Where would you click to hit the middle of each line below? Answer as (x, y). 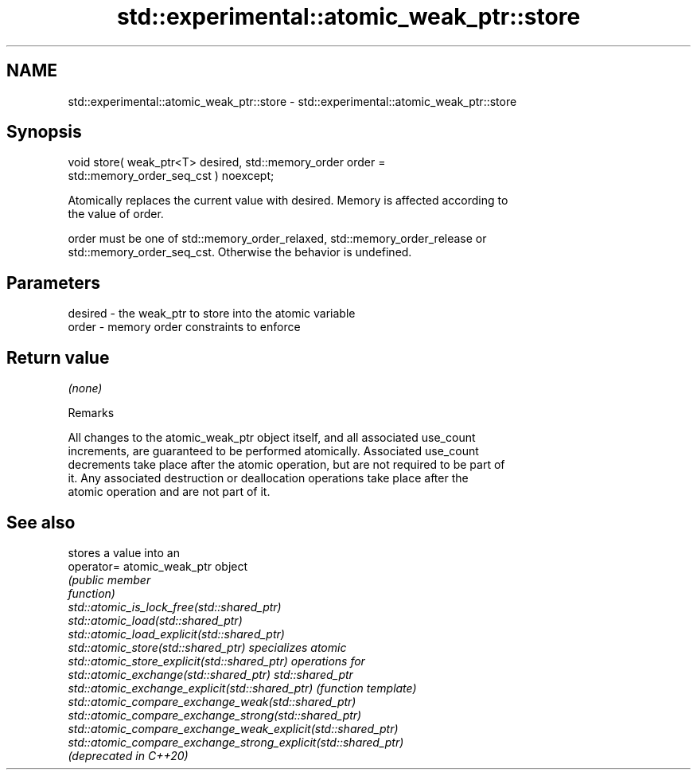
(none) (85, 388)
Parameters (53, 283)
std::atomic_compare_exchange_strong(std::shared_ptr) (215, 715)
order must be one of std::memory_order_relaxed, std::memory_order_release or (277, 239)
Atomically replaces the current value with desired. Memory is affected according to (288, 201)
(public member (109, 579)
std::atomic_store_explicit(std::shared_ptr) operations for (216, 661)
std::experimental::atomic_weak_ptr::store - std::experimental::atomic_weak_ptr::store (292, 101)
